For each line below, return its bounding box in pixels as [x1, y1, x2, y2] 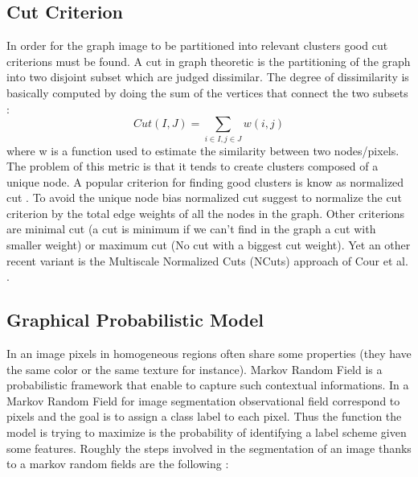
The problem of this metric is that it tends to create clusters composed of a [6, 158, 379, 175]
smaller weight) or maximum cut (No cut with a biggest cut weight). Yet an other [6, 236, 411, 253]
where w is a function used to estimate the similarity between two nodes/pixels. [6, 142, 400, 158]
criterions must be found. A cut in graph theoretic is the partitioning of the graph [6, 52, 411, 69]
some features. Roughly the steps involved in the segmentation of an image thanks [6, 439, 412, 456]
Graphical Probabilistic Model [6, 307, 264, 332]
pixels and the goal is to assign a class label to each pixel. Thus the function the [6, 408, 402, 425]
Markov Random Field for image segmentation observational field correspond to [6, 392, 400, 409]
